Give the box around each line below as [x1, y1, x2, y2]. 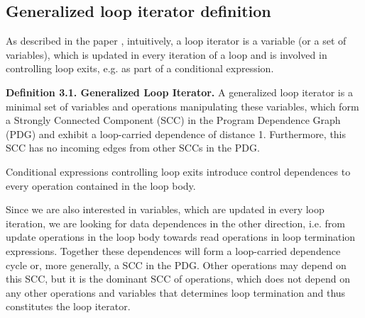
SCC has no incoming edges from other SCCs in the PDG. [6, 140, 260, 155]
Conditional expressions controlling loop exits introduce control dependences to [6, 164, 351, 178]
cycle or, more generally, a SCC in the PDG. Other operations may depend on [6, 257, 347, 272]
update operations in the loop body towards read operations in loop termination [6, 229, 356, 244]
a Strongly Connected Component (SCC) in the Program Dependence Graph [6, 113, 341, 127]
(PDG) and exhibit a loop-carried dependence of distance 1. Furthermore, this [6, 126, 347, 141]
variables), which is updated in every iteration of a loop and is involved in [6, 47, 327, 62]
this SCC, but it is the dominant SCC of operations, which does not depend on [6, 271, 350, 286]
